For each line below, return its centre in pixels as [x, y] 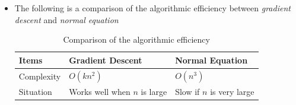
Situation [35, 91]
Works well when [100, 91]
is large [154, 91]
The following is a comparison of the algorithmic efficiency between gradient [152, 8]
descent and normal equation [66, 19]
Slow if [187, 91]
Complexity [40, 76]
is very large [232, 91]
